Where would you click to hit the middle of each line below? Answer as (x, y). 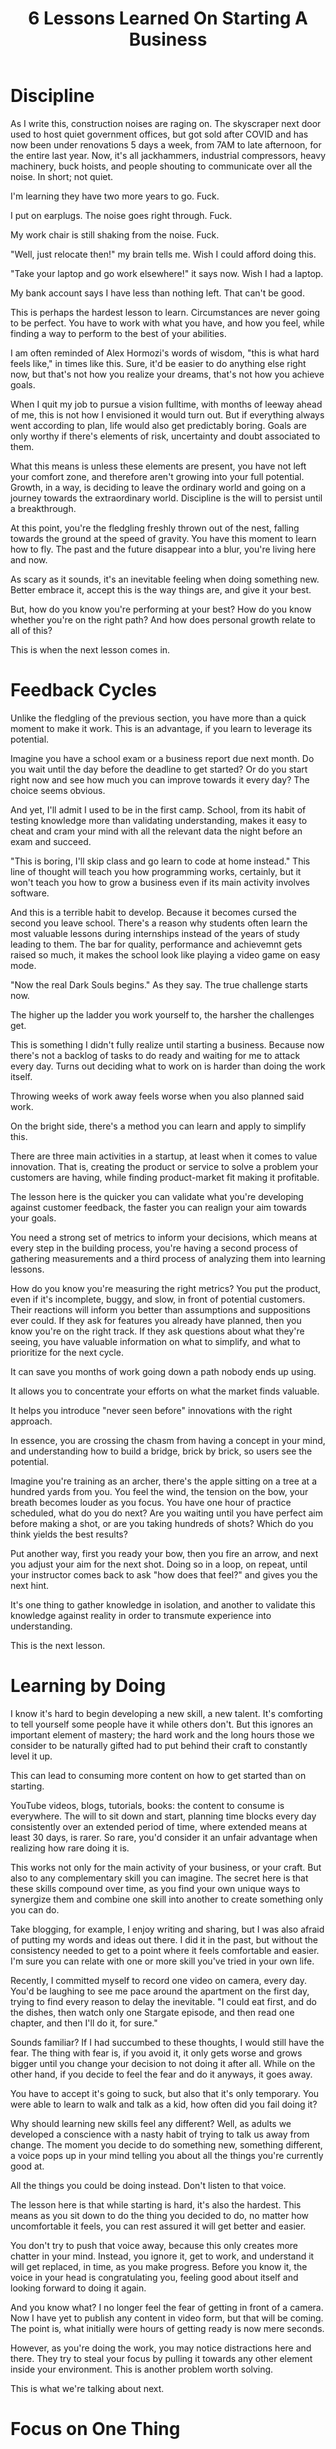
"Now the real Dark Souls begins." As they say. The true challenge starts (159, 984)
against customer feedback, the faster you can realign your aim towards (158, 1207)
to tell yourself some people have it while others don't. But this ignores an (162, 1724)
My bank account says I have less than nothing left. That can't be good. (157, 293)
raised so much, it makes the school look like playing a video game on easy (165, 954)
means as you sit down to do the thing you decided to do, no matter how (160, 2215)
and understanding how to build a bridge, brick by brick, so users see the (161, 1451)
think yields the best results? (69, 1534)
